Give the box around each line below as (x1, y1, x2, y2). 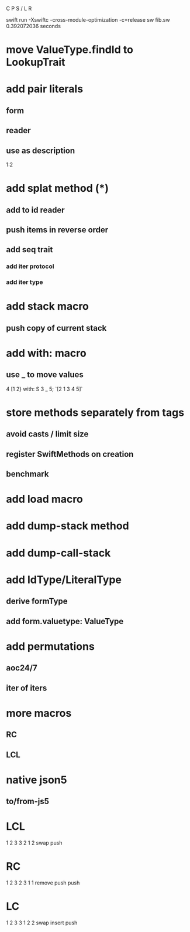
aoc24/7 (6, 663, 37, 673)
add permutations (6, 639, 95, 653)
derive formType (6, 597, 68, 606)
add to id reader (6, 205, 65, 215)
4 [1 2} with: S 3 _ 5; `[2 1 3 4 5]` (6, 385, 83, 392)
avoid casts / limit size (6, 429, 89, 439)
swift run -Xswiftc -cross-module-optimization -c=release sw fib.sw (6, 16, 171, 23)
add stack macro (6, 300, 89, 313)
